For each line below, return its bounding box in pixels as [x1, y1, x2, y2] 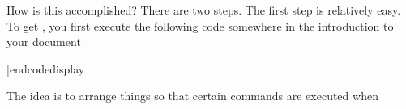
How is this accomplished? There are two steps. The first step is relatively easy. [6, 2, 401, 18]
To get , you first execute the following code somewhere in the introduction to [6, 17, 394, 34]
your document [6, 33, 81, 50]
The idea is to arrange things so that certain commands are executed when [6, 87, 378, 104]
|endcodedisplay [6, 60, 85, 77]
